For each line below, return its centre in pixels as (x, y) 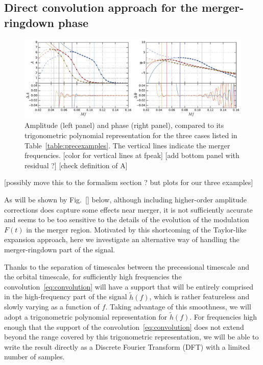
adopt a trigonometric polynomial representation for (86, 316)
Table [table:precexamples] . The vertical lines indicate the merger (127, 145)
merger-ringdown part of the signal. (60, 249)
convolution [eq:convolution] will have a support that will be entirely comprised (129, 286)
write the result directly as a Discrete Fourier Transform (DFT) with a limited (127, 346)
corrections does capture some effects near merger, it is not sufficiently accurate (128, 209)
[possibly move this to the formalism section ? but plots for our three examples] (129, 182)
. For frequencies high (223, 316)
